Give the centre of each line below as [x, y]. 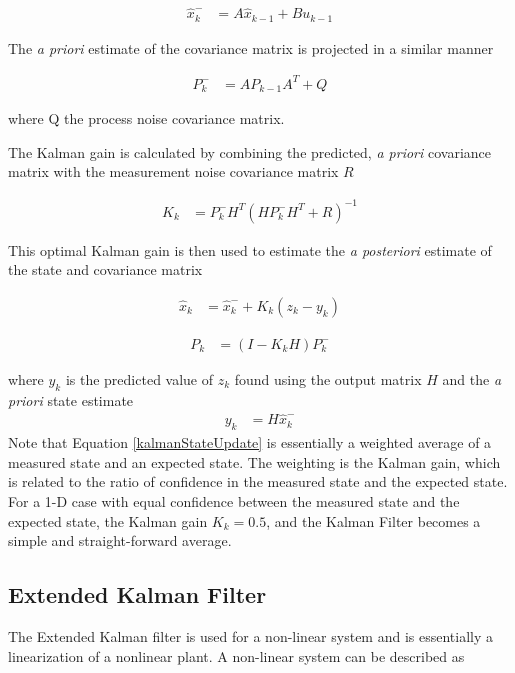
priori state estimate [71, 399]
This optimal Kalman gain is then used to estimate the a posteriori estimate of [250, 249]
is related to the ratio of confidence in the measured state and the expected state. [258, 481]
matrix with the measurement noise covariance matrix [173, 171]
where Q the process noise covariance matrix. [146, 118]
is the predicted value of [139, 378]
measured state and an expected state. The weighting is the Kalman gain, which [254, 461]
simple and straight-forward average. [120, 540]
